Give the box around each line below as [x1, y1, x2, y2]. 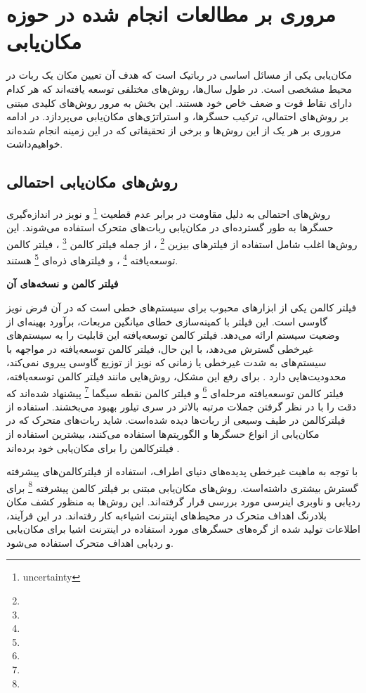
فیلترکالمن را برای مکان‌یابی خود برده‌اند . [6, 440, 180, 455]
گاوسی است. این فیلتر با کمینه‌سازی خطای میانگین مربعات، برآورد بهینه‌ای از [6, 313, 327, 328]
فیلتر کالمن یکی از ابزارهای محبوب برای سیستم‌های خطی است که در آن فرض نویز [6, 300, 357, 315]
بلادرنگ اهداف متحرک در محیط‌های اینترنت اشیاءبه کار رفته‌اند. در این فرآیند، [6, 507, 327, 522]
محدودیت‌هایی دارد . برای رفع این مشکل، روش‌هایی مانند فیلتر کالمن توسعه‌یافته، [6, 368, 346, 383]
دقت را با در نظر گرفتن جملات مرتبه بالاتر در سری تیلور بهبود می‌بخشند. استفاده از [6, 399, 357, 413]
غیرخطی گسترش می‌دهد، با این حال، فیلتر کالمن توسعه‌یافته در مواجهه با [6, 341, 313, 356]
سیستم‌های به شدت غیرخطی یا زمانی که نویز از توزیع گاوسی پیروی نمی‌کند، [6, 355, 327, 370]
